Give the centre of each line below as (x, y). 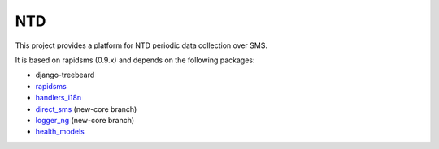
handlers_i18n (59, 98)
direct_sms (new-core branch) (86, 109)
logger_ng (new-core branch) (85, 120)
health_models (60, 132)
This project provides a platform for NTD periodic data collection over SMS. (141, 45)
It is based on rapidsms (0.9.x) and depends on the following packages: (135, 60)
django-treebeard (65, 75)
